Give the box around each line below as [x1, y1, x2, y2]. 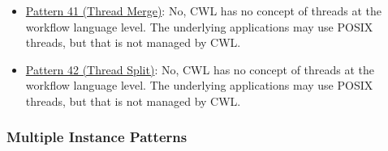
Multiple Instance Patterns [6, 127, 188, 147]
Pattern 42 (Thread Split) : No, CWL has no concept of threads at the [25, 61, 375, 78]
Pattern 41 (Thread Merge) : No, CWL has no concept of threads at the [25, 2, 382, 19]
